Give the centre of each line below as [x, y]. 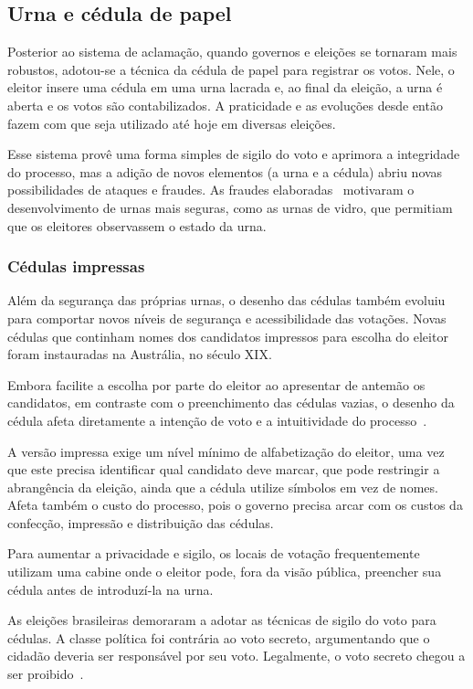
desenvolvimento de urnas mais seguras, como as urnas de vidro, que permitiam [230, 207]
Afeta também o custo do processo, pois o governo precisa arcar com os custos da [235, 505]
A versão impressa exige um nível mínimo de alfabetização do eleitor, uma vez [226, 451]
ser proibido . [46, 674]
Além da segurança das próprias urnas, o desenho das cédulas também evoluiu [226, 300]
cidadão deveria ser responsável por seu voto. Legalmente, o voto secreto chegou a [236, 656]
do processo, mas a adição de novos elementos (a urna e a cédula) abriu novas [225, 171]
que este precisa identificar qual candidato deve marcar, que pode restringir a [224, 469]
